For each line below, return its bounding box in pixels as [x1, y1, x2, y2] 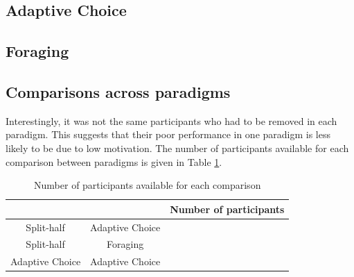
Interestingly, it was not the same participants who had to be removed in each [6, 113, 337, 128]
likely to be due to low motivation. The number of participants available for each [6, 140, 349, 155]
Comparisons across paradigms [6, 81, 231, 102]
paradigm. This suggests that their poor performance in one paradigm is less [6, 127, 330, 142]
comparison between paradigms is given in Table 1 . [6, 154, 222, 169]
